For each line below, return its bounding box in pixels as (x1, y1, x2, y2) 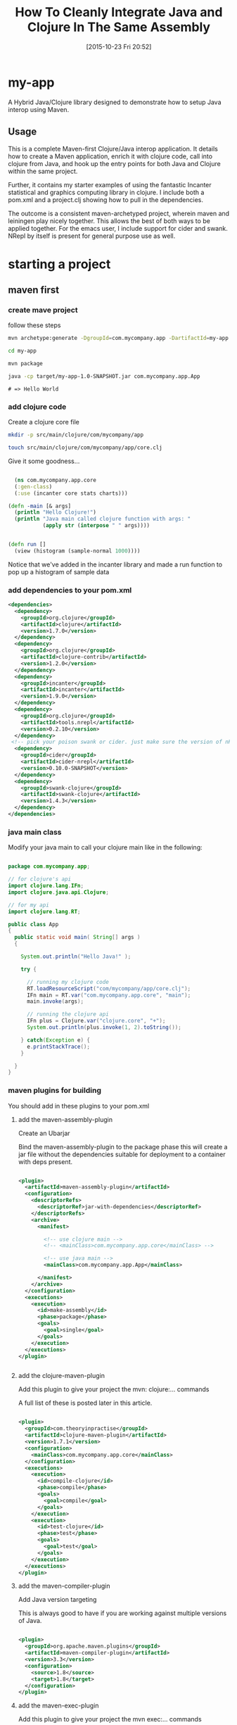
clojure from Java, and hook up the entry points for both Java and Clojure (8, 159, 221, 168)
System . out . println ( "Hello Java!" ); (20, 953, 132, 961)
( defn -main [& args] (8, 503, 72, 510)
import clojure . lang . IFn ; (8, 883, 84, 890)
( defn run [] (8, 541, 46, 548)
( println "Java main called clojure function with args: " (14, 515, 191, 523)
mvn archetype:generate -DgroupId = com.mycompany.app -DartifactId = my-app (8, 335, 229, 342)
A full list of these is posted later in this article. (18, 1398, 153, 1408)
